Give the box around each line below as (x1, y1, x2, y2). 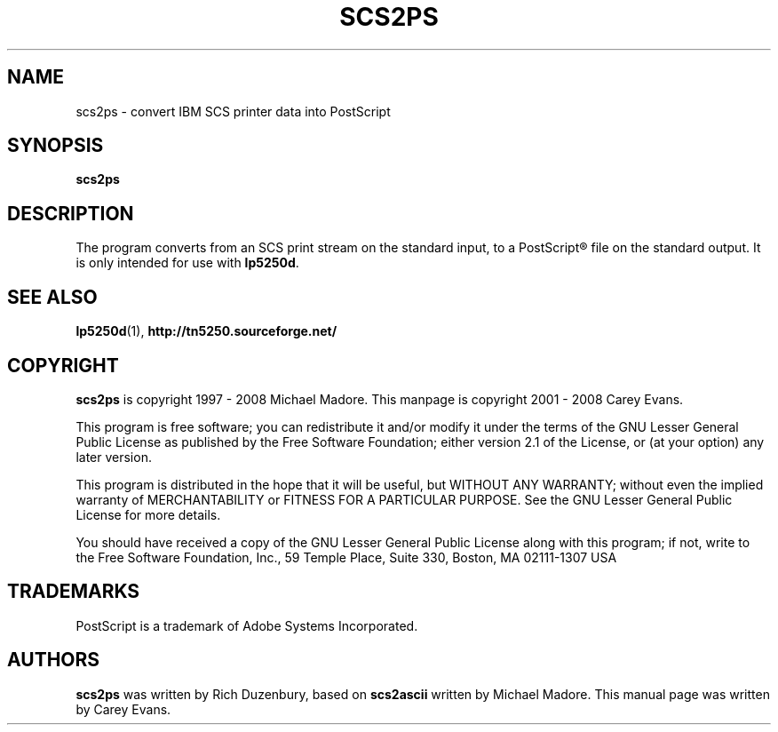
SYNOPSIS (7, 134, 104, 157)
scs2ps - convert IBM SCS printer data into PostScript (75, 103, 391, 119)
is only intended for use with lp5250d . (75, 255, 299, 271)
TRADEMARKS (7, 580, 140, 603)
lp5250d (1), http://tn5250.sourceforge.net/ (75, 323, 337, 339)
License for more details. (75, 506, 221, 522)
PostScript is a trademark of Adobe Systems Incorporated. (75, 617, 418, 633)
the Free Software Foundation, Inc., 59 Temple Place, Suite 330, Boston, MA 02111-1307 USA (75, 549, 617, 565)
